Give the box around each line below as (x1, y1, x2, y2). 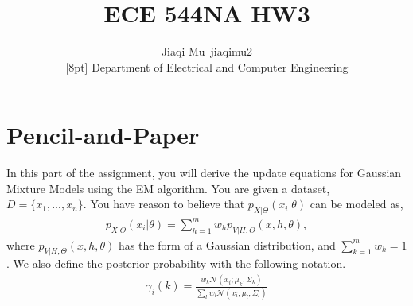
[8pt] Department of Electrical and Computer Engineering (65, 58, 349, 75)
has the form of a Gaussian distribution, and (119, 236, 336, 253)
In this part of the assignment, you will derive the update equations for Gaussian (6, 165, 402, 181)
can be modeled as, (310, 196, 403, 212)
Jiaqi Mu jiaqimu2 (161, 43, 253, 60)
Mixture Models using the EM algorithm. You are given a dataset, (6, 180, 330, 196)
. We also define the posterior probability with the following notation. (6, 255, 346, 272)
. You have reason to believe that (83, 196, 245, 212)
